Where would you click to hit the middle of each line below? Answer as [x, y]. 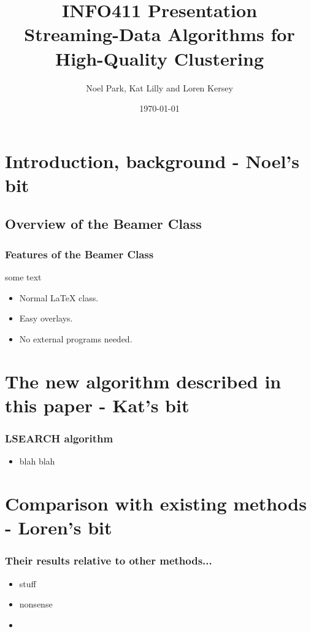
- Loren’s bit [59, 527]
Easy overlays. [46, 318]
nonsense [36, 604]
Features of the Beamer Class [79, 254]
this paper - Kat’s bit [97, 405]
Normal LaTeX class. [59, 297]
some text [23, 277]
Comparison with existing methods [156, 503]
